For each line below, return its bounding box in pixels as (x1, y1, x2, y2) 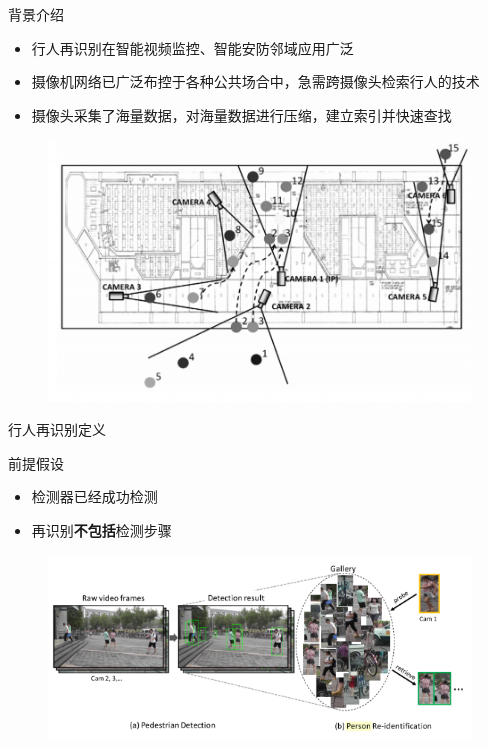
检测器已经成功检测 (31, 486, 158, 507)
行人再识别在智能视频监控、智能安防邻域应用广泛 (31, 37, 354, 58)
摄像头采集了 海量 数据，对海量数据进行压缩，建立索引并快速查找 (31, 104, 452, 125)
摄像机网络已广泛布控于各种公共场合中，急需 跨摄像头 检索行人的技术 (31, 71, 480, 92)
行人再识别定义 (8, 419, 106, 440)
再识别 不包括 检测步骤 (31, 520, 172, 540)
